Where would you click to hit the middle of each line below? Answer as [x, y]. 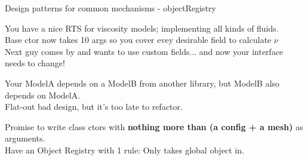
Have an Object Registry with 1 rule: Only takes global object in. [124, 150]
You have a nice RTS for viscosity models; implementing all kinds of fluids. [142, 28]
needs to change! [35, 63]
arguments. [25, 138]
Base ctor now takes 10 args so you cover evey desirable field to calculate [138, 40]
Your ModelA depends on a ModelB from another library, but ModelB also [142, 83]
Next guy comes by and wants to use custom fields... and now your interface [144, 51]
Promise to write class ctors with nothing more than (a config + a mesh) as [154, 126]
